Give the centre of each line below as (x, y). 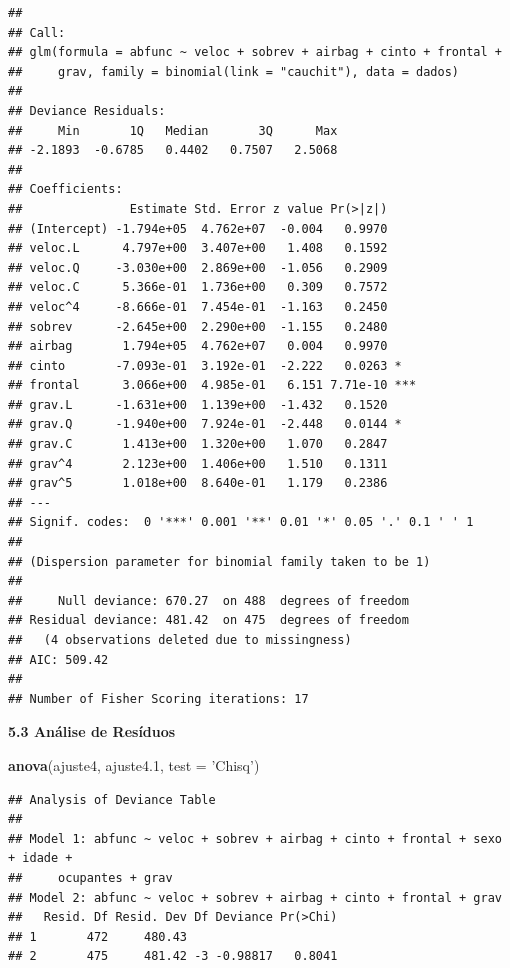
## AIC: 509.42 (58, 659)
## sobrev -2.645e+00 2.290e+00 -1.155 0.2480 (198, 326)
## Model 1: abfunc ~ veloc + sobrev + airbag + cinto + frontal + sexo (255, 838)
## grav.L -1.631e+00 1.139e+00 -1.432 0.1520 (198, 404)
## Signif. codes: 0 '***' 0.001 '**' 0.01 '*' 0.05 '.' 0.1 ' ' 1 (241, 522)
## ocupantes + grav (90, 877)
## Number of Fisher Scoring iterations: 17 (158, 698)
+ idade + (40, 858)
